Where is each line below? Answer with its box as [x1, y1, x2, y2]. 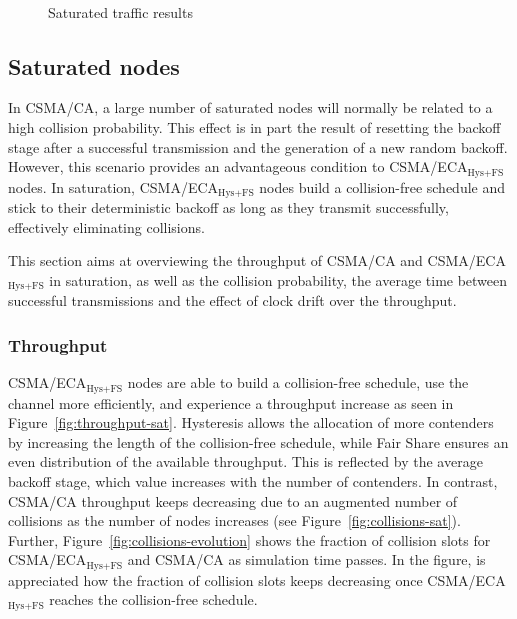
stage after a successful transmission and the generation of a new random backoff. [8, 136, 508, 157]
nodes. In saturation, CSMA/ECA [8, 176, 219, 197]
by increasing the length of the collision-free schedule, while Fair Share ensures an [8, 431, 509, 452]
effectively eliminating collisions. [8, 216, 205, 237]
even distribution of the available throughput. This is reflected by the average [8, 451, 483, 472]
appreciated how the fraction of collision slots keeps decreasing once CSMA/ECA [8, 569, 506, 590]
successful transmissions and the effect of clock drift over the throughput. [8, 290, 457, 311]
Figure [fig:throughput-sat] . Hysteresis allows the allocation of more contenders [8, 412, 494, 433]
